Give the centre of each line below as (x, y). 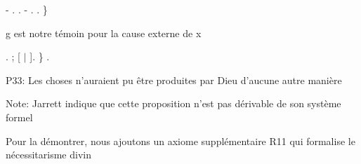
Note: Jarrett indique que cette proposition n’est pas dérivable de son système (173, 103)
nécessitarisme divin (48, 155)
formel (19, 117)
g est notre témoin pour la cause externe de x (104, 33)
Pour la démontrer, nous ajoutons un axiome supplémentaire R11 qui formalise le (180, 141)
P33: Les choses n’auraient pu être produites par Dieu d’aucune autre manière (174, 80)
